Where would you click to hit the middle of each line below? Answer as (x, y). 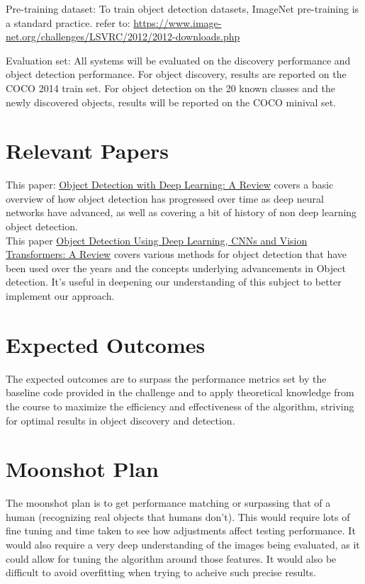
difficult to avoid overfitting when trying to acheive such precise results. (161, 572)
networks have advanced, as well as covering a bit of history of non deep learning (181, 212)
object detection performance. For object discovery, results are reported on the (176, 74)
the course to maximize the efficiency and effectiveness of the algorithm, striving (180, 406)
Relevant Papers (87, 151)
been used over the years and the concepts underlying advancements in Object (176, 268)
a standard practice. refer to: (68, 22)
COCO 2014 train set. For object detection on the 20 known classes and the (170, 88)
